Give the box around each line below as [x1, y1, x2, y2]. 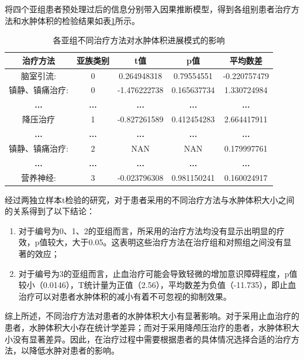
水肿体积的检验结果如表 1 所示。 [20, 14, 140, 26]
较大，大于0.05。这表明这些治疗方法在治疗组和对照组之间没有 [47, 236, 284, 248]
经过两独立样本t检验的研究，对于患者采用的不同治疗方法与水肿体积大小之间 [5, 193, 295, 205]
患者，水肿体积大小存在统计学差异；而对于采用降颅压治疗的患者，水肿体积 [5, 321, 291, 333]
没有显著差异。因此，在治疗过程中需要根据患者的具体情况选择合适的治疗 [12, 332, 291, 345]
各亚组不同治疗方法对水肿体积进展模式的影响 [53, 34, 225, 46]
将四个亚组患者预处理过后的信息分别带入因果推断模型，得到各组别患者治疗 [5, 3, 291, 15]
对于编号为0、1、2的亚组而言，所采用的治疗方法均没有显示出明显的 [18, 224, 277, 236]
